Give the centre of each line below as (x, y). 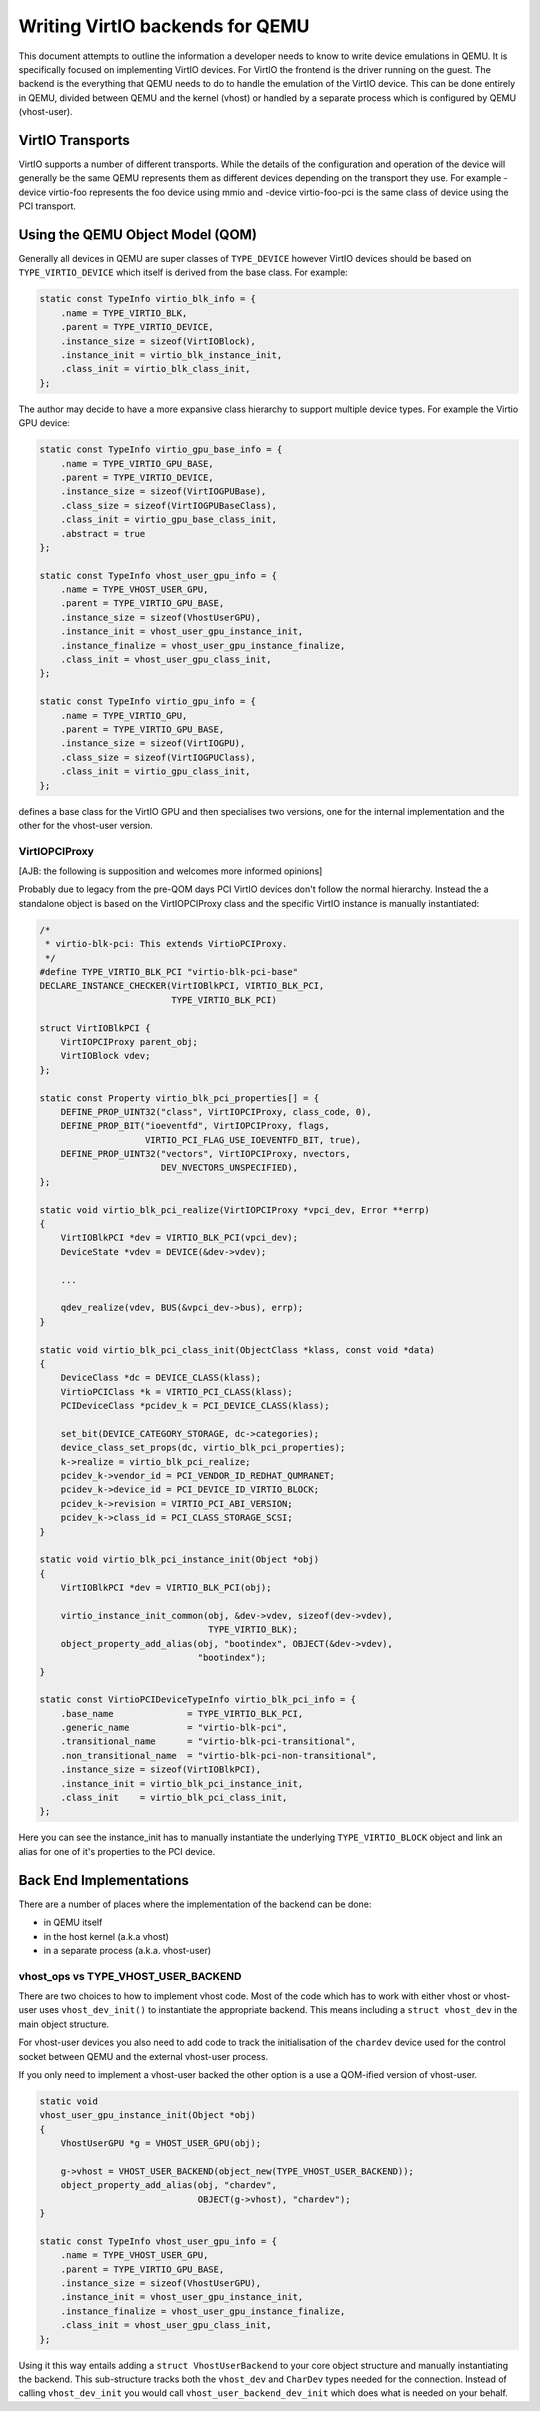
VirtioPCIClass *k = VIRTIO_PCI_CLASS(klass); (177, 1391)
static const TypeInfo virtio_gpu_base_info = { (161, 449)
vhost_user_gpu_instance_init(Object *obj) (148, 2115)
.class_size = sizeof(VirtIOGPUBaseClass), (168, 505)
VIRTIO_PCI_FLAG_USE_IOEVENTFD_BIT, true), (253, 1139)
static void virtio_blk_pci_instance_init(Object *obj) (179, 1559)
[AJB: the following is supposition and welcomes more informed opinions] (170, 871)
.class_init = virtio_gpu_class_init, (155, 771)
